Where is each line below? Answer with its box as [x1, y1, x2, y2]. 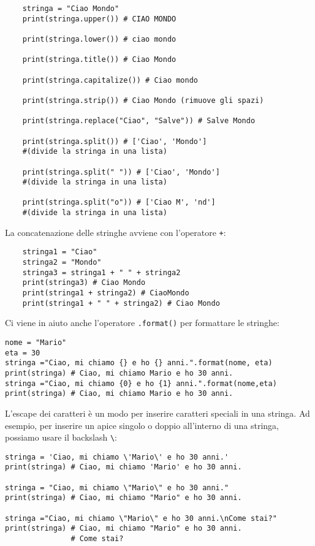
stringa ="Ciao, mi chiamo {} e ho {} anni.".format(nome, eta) [5, 358, 273, 368]
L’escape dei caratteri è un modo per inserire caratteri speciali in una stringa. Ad [5, 406, 310, 419]
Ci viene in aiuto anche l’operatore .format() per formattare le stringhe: [5, 316, 279, 329]
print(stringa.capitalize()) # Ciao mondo [22, 75, 198, 85]
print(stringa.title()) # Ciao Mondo [22, 55, 176, 64]
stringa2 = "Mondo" [22, 258, 102, 267]
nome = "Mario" [5, 338, 67, 347]
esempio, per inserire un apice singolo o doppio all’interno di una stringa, [5, 419, 279, 431]
